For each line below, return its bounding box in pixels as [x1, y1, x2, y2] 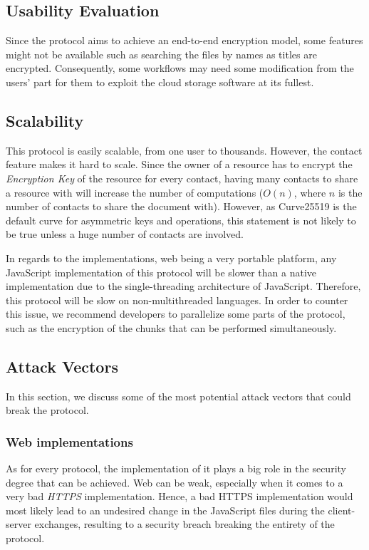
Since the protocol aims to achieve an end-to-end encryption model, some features [6, 33, 363, 48]
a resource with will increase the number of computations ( [6, 185, 264, 199]
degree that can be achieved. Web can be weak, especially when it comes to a [6, 474, 343, 489]
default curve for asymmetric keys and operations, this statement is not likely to [6, 212, 356, 227]
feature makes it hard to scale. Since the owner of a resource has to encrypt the [6, 157, 353, 172]
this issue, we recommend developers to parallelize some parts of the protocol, [6, 306, 345, 321]
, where [293, 185, 326, 199]
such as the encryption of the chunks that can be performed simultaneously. [6, 320, 337, 335]
